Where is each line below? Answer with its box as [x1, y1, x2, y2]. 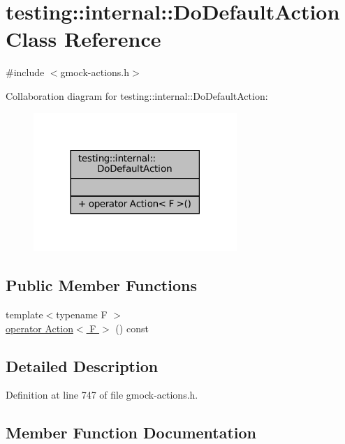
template [6, 306, 43, 321]
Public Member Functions [6, 274, 197, 296]
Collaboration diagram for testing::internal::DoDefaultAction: [6, 88, 268, 103]
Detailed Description [6, 355, 159, 376]
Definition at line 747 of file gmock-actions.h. [6, 387, 198, 402]
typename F [56, 306, 108, 321]
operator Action [6, 320, 73, 335]
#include [6, 65, 45, 80]
